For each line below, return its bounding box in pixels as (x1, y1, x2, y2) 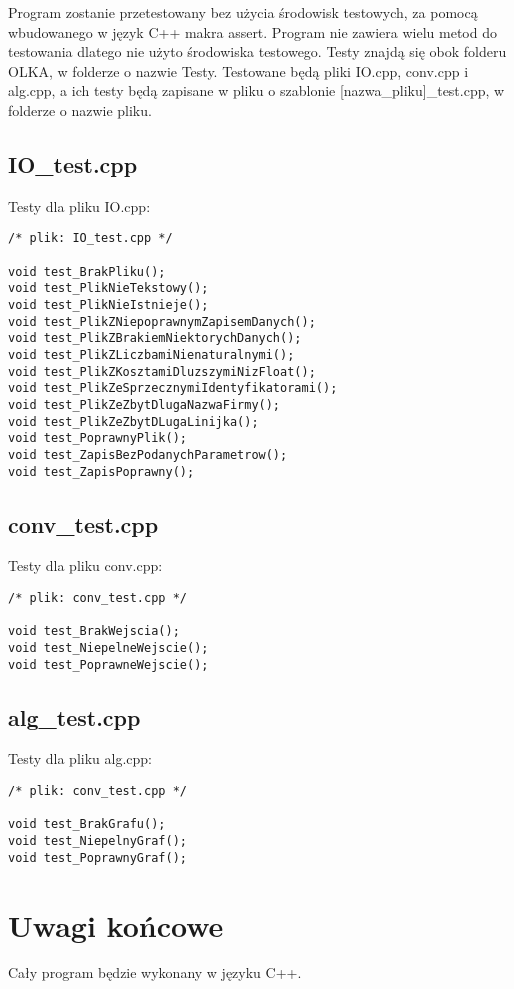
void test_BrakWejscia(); (8, 624, 180, 639)
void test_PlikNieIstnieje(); (8, 297, 209, 312)
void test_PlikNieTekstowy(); (8, 281, 209, 296)
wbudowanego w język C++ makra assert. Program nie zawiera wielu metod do (8, 21, 497, 42)
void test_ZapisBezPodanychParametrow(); (8, 447, 288, 462)
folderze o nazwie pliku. (8, 99, 152, 120)
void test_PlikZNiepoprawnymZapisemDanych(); (8, 314, 316, 329)
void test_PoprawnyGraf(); (8, 850, 187, 865)
